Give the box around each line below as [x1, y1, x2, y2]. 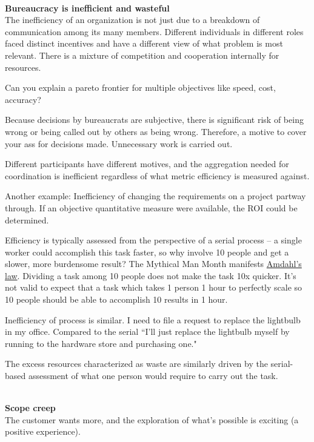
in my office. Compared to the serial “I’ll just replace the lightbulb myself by [5, 325, 290, 338]
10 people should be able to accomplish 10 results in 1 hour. [5, 293, 228, 306]
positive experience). [5, 425, 81, 438]
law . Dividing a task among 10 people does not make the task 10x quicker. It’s [5, 269, 296, 282]
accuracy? [5, 93, 41, 105]
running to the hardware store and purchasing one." [5, 337, 197, 349]
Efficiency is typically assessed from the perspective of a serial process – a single [5, 234, 302, 246]
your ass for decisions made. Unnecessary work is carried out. [5, 137, 233, 150]
